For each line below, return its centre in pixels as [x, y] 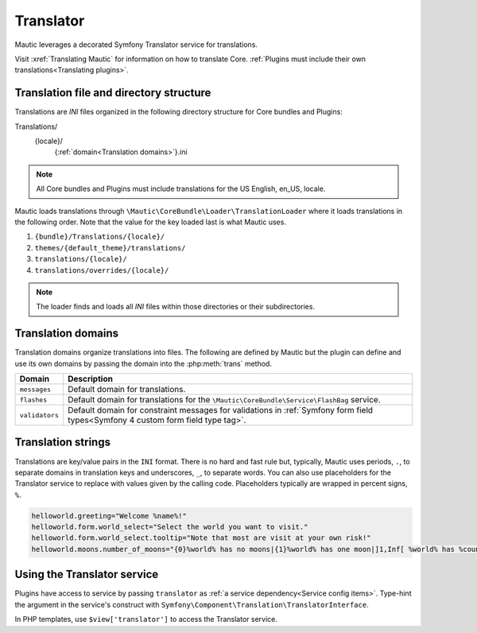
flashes [33, 400]
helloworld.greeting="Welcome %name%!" [109, 516]
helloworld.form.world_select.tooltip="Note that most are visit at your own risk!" [201, 538]
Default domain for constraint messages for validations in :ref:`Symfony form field [221, 410]
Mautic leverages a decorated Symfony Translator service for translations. [136, 45]
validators [39, 415]
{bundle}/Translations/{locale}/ [100, 237]
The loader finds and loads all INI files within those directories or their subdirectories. [176, 307]
